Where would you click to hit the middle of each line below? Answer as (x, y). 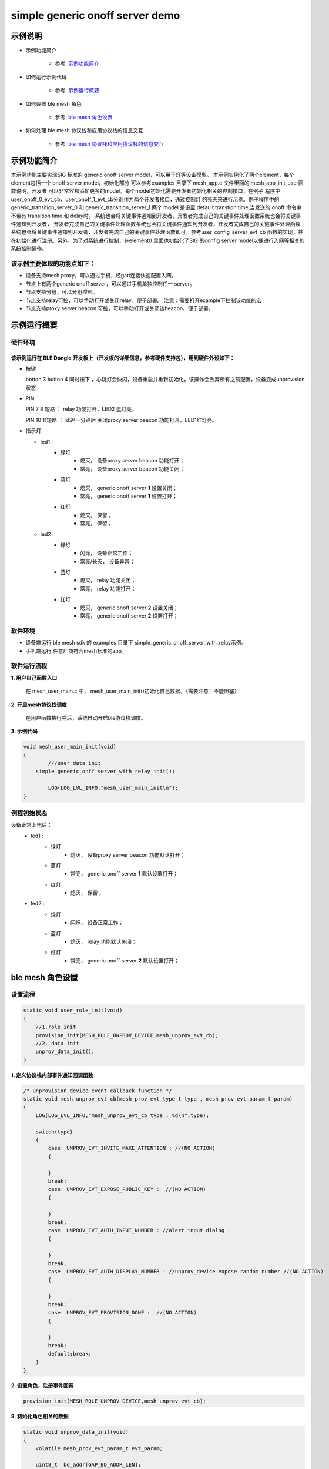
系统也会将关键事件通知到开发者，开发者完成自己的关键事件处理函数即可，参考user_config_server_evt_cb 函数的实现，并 (157, 232)
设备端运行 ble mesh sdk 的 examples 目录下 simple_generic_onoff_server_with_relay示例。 (136, 643)
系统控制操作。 (29, 249)
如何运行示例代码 (46, 77)
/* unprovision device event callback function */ (98, 1091)
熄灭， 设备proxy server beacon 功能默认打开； (128, 854)
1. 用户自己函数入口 (34, 678)
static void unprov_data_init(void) (76, 1432)
